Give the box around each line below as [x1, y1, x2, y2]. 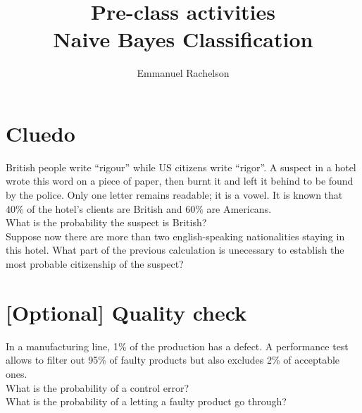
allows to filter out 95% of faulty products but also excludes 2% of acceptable [6, 352, 340, 367]
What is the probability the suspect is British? [6, 215, 207, 230]
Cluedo [6, 118, 75, 147]
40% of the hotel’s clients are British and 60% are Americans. [6, 201, 272, 216]
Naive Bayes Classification [53, 25, 313, 54]
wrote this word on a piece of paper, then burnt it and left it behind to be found [6, 173, 354, 188]
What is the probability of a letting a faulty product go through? [6, 394, 287, 409]
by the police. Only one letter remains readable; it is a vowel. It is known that [6, 187, 343, 202]
